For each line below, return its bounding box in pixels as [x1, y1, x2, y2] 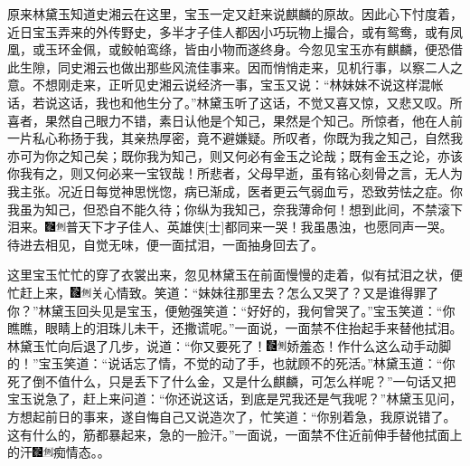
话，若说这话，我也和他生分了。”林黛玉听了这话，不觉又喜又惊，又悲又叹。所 [7, 92, 463, 111]
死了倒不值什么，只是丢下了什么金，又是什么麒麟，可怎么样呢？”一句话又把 [7, 371, 456, 390]
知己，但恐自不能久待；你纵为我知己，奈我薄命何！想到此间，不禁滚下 [44, 199, 463, 218]
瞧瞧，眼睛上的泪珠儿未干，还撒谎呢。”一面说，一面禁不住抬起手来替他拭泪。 [7, 319, 463, 338]
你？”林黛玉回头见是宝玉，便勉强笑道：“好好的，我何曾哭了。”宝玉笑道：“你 [7, 300, 456, 319]
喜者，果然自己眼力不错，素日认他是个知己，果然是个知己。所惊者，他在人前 [7, 110, 463, 129]
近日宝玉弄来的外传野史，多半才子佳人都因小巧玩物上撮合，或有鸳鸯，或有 [7, 22, 450, 41]
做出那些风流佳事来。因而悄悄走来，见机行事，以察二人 [120, 57, 450, 76]
